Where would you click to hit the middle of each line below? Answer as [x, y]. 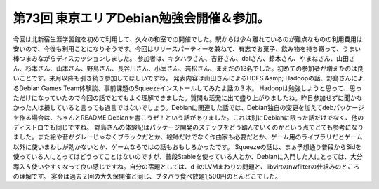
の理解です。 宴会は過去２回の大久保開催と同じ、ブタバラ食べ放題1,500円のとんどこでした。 [147, 176]
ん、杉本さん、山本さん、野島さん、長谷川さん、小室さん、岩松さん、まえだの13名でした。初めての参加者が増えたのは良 [188, 68]
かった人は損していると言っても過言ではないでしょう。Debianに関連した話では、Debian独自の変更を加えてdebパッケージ [188, 108]
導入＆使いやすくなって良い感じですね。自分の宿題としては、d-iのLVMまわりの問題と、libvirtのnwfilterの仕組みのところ [186, 166]
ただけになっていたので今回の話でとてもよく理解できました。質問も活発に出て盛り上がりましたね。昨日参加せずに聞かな [188, 97]
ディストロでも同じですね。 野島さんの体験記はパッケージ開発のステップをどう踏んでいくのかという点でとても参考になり [188, 127]
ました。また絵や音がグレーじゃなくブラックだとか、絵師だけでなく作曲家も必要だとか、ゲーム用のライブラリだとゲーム [188, 137]
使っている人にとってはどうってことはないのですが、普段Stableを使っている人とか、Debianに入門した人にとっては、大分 [188, 157]
